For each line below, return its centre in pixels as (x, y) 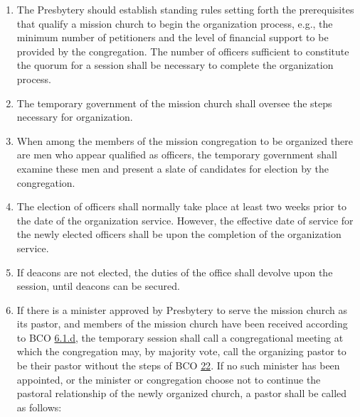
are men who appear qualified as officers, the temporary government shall (177, 155)
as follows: (39, 407)
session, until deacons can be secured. (98, 286)
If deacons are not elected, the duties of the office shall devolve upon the (175, 272)
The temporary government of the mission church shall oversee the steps (174, 103)
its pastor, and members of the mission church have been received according (182, 324)
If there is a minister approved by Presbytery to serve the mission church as (182, 309)
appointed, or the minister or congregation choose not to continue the (169, 379)
